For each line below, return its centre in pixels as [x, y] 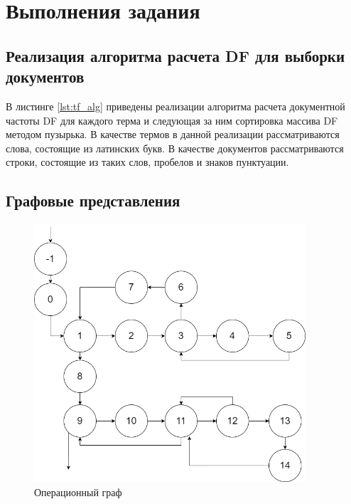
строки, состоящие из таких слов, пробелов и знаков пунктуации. [147, 162]
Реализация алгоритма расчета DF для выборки [175, 55]
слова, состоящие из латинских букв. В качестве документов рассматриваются [175, 148]
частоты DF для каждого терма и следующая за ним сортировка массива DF [172, 120]
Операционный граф [78, 492]
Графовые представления [93, 200]
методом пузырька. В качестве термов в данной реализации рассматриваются [173, 134]
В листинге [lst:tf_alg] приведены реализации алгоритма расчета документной [175, 106]
